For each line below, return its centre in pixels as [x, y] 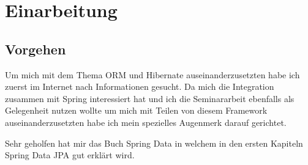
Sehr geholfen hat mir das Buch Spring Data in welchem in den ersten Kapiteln [154, 143]
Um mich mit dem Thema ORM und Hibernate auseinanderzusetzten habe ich [152, 74]
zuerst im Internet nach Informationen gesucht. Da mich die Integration [140, 86]
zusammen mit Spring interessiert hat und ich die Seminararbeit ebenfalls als [150, 98]
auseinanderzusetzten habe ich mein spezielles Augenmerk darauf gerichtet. [146, 122]
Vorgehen [36, 49]
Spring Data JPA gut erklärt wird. [70, 155]
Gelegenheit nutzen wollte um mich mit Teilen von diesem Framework [136, 110]
